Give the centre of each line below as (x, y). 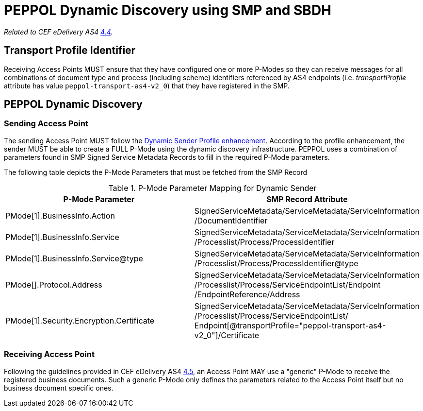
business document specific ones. (59, 388)
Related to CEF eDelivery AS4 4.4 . (58, 32)
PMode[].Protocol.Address (54, 284)
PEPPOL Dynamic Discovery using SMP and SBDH (168, 10)
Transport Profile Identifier (70, 51)
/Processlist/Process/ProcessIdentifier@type (276, 263)
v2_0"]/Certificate (227, 335)
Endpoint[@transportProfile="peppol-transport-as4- (290, 325)
